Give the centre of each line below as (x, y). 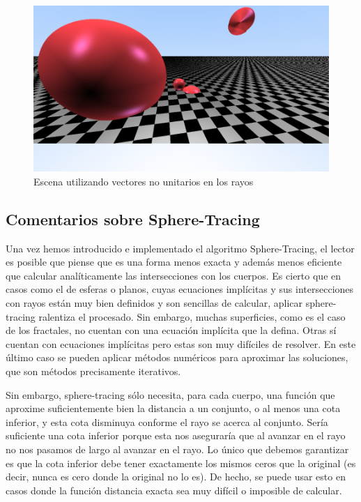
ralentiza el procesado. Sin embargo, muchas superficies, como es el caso (192, 316)
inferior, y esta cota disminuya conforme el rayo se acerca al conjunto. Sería (167, 421)
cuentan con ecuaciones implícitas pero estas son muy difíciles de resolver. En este (181, 343)
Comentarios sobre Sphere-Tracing (133, 219)
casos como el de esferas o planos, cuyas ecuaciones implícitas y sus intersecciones (180, 289)
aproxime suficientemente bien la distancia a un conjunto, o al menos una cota (173, 408)
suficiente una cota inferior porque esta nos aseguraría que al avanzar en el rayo (176, 435)
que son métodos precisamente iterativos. (93, 371)
